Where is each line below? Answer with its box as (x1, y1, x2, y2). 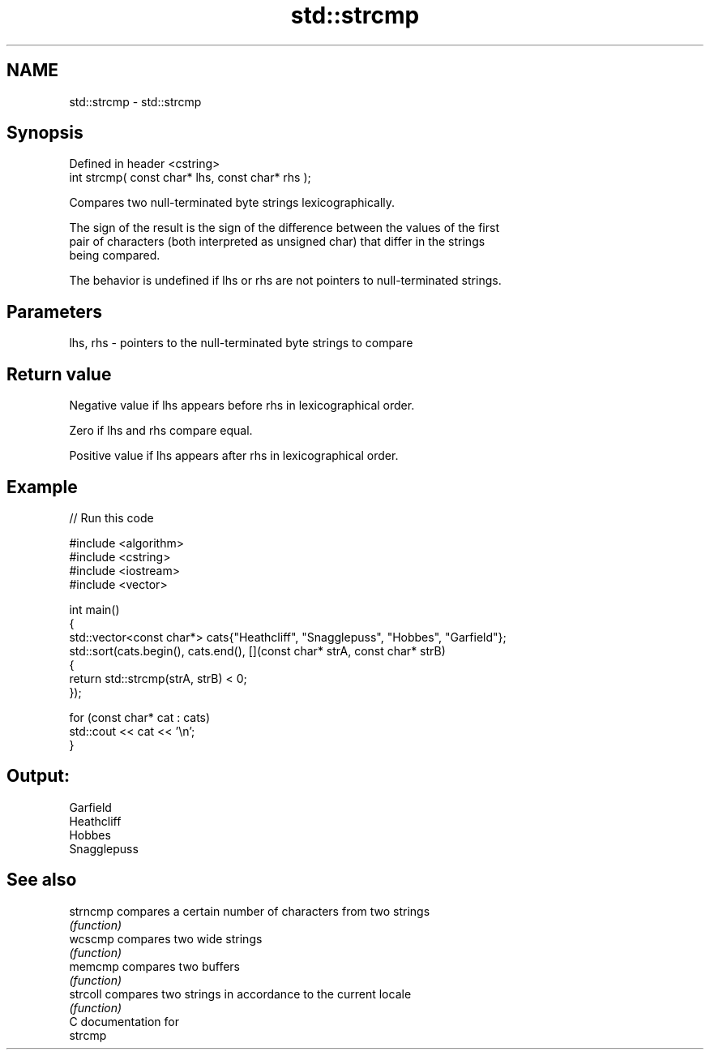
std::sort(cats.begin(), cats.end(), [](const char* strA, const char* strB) (69, 643, 446, 658)
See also (6, 869, 77, 891)
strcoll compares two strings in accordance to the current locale (69, 986, 412, 1001)
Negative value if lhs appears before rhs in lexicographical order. (69, 398, 415, 413)
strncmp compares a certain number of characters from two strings (69, 904, 430, 918)
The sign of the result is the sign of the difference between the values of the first (69, 221, 499, 235)
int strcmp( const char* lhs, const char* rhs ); (69, 170, 311, 185)
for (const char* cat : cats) (69, 710, 211, 724)
